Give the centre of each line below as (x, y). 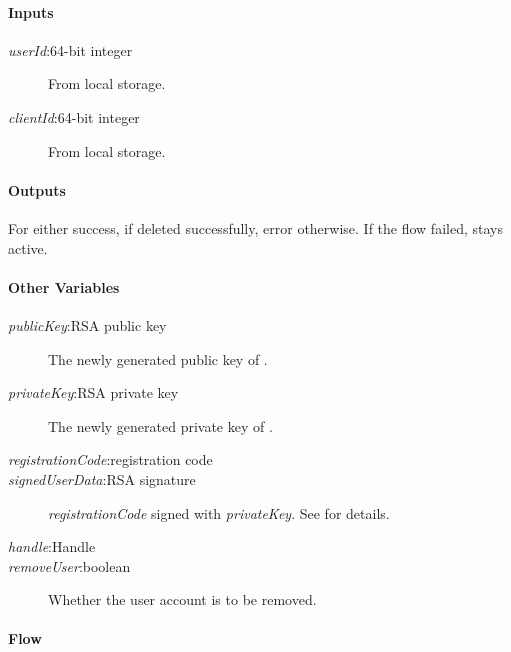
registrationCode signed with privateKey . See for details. (219, 512)
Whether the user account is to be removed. (182, 599)
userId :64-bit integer (70, 49)
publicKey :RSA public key (87, 324)
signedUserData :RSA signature (102, 478)
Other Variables (64, 286)
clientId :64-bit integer (74, 116)
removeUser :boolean (69, 565)
